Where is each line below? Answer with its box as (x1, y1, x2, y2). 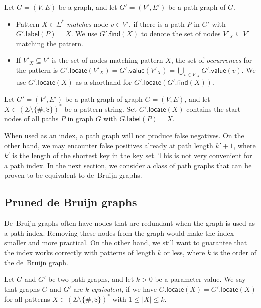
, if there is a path (128, 18, 185, 29)
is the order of (213, 247, 256, 257)
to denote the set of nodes (141, 28, 221, 39)
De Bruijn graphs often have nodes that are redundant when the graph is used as (4, 218, 255, 228)
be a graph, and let (58, 2, 117, 12)
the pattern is (16, 64, 58, 75)
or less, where (163, 247, 205, 257)
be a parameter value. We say (155, 274, 246, 284)
